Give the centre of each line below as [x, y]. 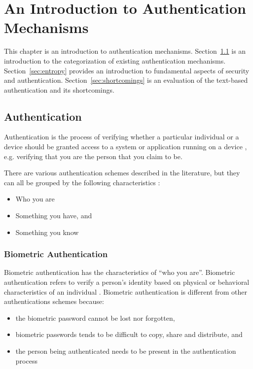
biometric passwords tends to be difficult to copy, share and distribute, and [129, 334]
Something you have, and [54, 216]
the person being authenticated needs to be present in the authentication [126, 351]
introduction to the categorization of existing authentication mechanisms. [115, 60]
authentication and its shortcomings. [59, 89]
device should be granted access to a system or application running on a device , [126, 147]
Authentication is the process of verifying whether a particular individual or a [122, 137]
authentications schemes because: [54, 301]
